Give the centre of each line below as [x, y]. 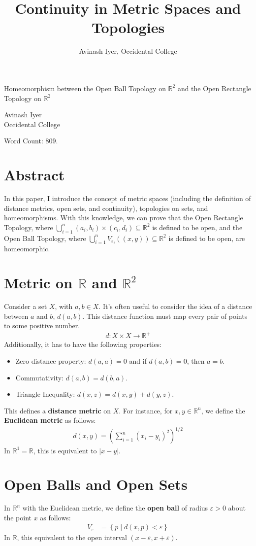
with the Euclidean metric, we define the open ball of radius [115, 508]
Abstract [34, 175]
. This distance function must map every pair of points [165, 316]
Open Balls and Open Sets [96, 484]
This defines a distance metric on [58, 410]
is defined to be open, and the [197, 227]
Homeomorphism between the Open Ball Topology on [85, 88]
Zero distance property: [51, 361]
